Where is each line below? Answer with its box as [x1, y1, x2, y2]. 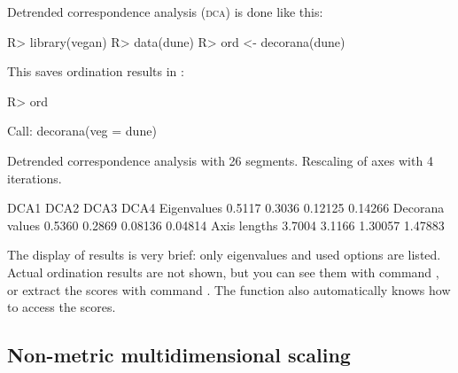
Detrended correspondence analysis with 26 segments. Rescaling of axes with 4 [7, 151, 433, 169]
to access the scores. [7, 298, 116, 316]
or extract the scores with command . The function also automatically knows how [7, 280, 451, 299]
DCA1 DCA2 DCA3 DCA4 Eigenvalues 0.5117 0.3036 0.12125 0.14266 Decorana [7, 198, 445, 217]
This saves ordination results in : [7, 62, 184, 81]
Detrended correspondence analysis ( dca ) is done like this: [7, 3, 323, 20]
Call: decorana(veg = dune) [7, 121, 157, 140]
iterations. [7, 168, 62, 187]
